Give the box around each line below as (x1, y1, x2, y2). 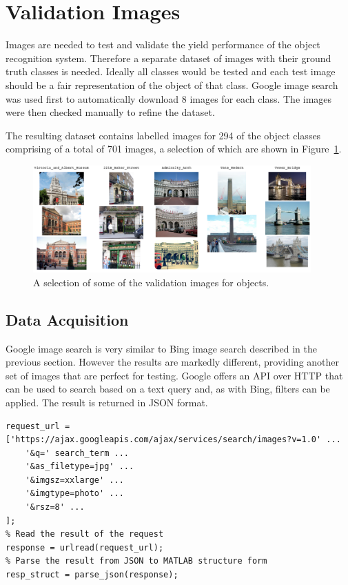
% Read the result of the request (6, 529, 164, 539)
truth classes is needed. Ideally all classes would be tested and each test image (6, 64, 336, 79)
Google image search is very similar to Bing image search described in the (6, 341, 317, 355)
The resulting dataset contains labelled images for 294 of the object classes (6, 128, 321, 142)
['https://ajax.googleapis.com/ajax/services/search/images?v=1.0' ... (6, 435, 341, 445)
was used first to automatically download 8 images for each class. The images (6, 91, 332, 106)
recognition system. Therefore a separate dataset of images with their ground (6, 50, 331, 65)
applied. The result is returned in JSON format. (6, 395, 208, 409)
